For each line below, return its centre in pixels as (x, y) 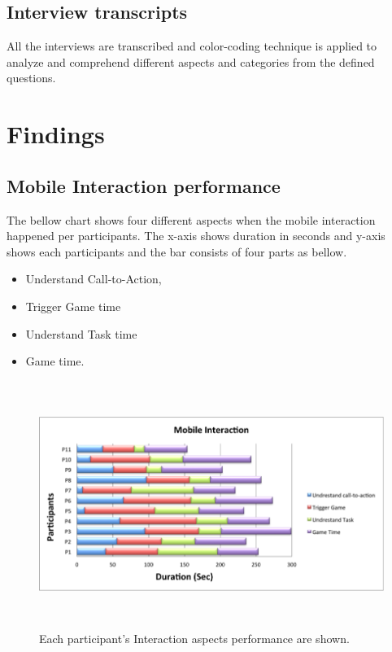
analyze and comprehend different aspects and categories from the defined (191, 61)
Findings (56, 134)
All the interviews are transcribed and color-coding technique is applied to (192, 46)
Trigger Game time (73, 306)
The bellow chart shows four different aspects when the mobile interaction (191, 219)
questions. (31, 78)
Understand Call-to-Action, (94, 279)
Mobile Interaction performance (144, 185)
